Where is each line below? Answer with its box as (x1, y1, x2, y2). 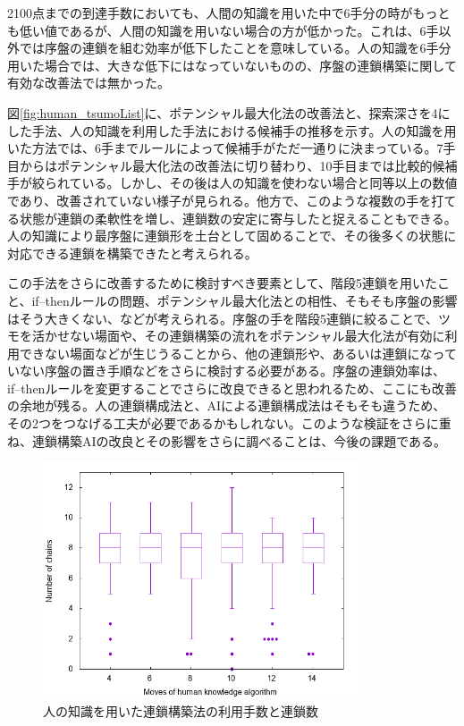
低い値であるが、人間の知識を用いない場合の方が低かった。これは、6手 (19, 21, 439, 39)
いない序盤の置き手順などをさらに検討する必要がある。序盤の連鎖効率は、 (7, 361, 445, 380)
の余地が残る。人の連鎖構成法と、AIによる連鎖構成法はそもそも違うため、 (7, 396, 446, 415)
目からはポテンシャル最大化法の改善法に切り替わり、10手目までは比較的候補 (7, 156, 458, 174)
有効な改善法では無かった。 (7, 73, 170, 92)
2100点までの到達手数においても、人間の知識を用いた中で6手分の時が (7, 4, 413, 21)
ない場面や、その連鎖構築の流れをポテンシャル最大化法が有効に (69, 326, 445, 345)
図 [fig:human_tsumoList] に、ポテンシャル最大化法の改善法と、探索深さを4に (7, 103, 451, 122)
